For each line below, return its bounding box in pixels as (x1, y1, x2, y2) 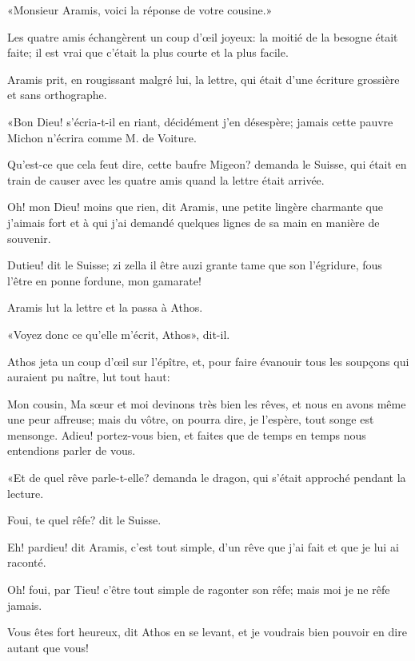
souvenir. (7, 229, 51, 246)
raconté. (7, 554, 46, 571)
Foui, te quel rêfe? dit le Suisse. (7, 512, 162, 528)
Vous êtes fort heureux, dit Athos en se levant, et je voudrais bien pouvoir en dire (7, 623, 407, 640)
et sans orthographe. (7, 86, 107, 103)
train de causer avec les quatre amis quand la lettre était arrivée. (7, 171, 325, 188)
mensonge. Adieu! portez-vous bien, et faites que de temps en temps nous (7, 426, 366, 443)
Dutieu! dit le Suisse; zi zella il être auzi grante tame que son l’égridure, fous (7, 257, 382, 273)
